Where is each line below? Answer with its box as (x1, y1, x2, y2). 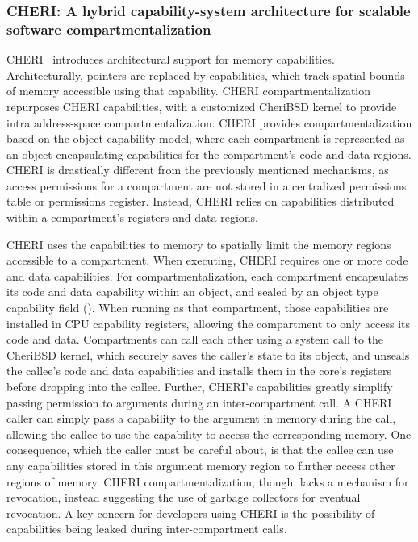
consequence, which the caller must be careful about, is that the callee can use (6, 441, 394, 458)
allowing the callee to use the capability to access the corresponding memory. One (6, 425, 412, 442)
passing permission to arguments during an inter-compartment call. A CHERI (6, 394, 392, 411)
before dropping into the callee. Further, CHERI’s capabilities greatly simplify (6, 378, 393, 395)
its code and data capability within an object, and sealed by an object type (6, 283, 378, 300)
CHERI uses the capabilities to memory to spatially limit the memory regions (6, 236, 391, 252)
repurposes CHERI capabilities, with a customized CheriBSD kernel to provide (6, 98, 397, 115)
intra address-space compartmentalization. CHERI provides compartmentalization (6, 114, 412, 131)
